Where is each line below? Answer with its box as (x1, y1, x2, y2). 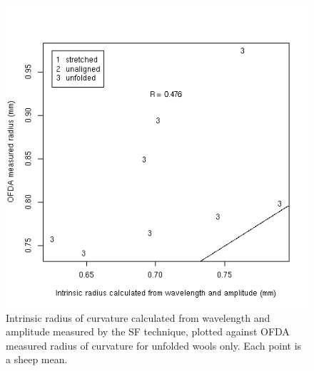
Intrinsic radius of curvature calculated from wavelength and (6, 310, 270, 325)
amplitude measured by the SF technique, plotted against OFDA (6, 324, 290, 339)
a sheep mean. (6, 352, 68, 367)
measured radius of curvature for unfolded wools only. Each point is (6, 338, 302, 352)
